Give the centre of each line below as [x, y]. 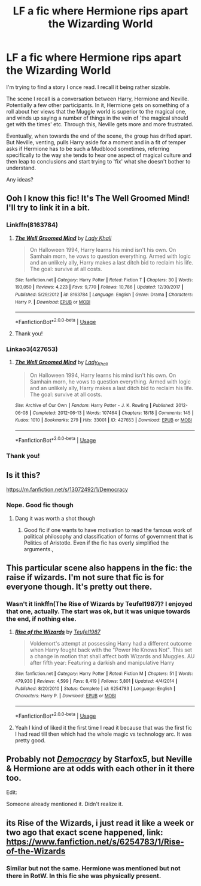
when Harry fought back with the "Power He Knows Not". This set [111, 650]
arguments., [39, 549]
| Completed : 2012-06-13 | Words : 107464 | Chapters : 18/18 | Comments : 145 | [112, 413]
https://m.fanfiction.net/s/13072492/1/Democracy [67, 490]
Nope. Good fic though [40, 505]
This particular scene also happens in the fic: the [99, 568]
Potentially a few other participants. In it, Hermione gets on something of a [98, 105]
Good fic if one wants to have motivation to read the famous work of [108, 530]
